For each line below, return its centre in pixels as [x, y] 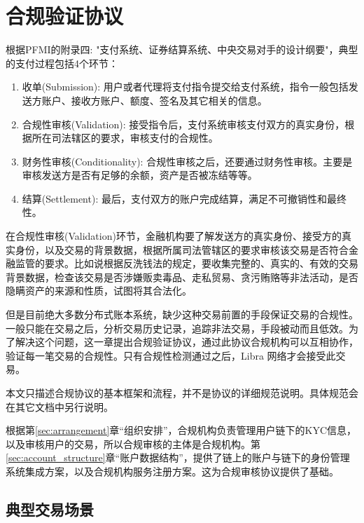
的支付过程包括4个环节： [62, 63]
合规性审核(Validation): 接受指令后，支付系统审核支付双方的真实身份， [183, 124]
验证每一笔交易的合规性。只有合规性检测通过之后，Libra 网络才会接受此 [171, 355]
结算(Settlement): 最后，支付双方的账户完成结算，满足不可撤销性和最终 [184, 198]
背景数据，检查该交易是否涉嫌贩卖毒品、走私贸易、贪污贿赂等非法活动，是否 [182, 277]
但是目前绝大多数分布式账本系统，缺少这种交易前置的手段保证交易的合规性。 [182, 314]
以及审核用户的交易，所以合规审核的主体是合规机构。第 [133, 443]
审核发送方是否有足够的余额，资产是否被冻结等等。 [140, 175]
